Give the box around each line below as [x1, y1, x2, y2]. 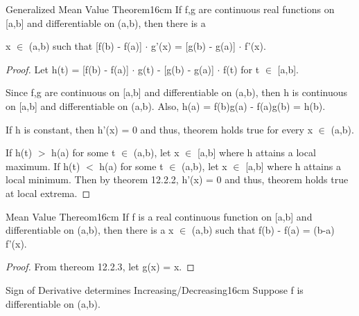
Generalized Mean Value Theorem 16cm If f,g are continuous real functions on [6, 2, 335, 16]
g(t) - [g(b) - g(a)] [138, 62, 214, 76]
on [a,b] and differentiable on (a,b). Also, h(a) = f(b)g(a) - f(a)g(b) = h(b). [6, 98, 326, 113]
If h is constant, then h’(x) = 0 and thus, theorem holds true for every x [6, 122, 313, 136]
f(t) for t [223, 62, 260, 76]
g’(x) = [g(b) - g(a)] [151, 39, 236, 53]
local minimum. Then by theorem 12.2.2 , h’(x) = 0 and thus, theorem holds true [6, 172, 349, 187]
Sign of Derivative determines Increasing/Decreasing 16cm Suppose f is [6, 282, 304, 297]
